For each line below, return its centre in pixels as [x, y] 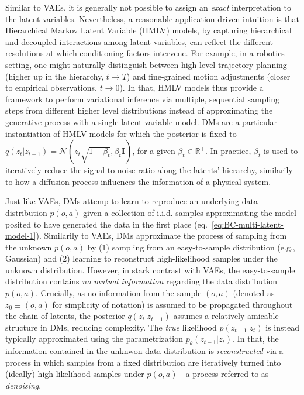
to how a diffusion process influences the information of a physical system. [138, 181]
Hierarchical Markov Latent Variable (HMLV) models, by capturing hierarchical [148, 30]
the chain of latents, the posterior [65, 316]
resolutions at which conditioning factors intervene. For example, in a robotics [145, 53]
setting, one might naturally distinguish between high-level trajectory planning [146, 64]
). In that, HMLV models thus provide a [191, 87]
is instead [282, 327]
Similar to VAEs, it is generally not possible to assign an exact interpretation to [148, 7]
